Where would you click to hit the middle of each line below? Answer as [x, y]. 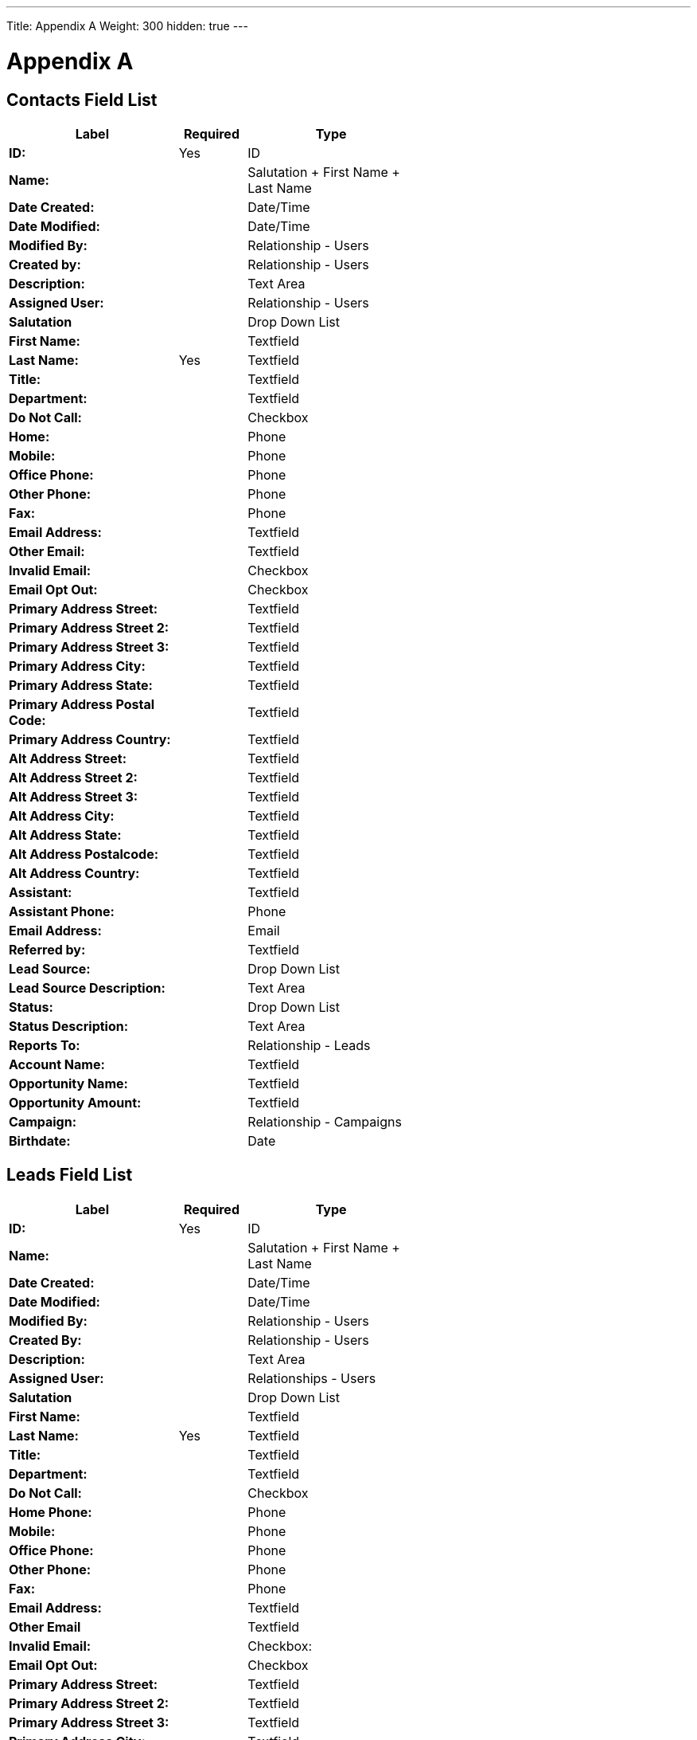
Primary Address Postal [82, 704]
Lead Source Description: [87, 988]
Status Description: [69, 1026]
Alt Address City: [62, 815]
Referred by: [47, 949]
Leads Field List [70, 1175]
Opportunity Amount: [75, 1102]
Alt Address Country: [74, 873]
